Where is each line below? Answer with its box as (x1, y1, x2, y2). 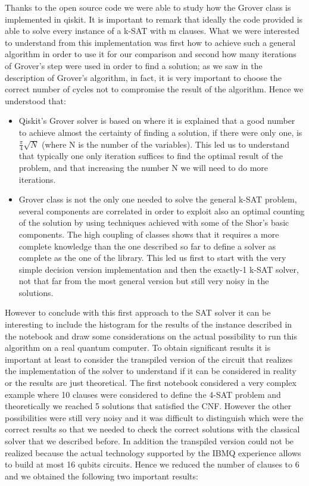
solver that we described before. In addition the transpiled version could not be (5, 435, 294, 447)
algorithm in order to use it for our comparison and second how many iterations (5, 48, 296, 60)
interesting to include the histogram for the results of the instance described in (5, 318, 292, 331)
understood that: (5, 94, 66, 107)
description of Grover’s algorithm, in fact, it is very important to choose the (5, 71, 282, 83)
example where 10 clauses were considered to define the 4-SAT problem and (5, 388, 281, 400)
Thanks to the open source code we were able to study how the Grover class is (5, 1, 291, 13)
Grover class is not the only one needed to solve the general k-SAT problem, (18, 193, 297, 205)
